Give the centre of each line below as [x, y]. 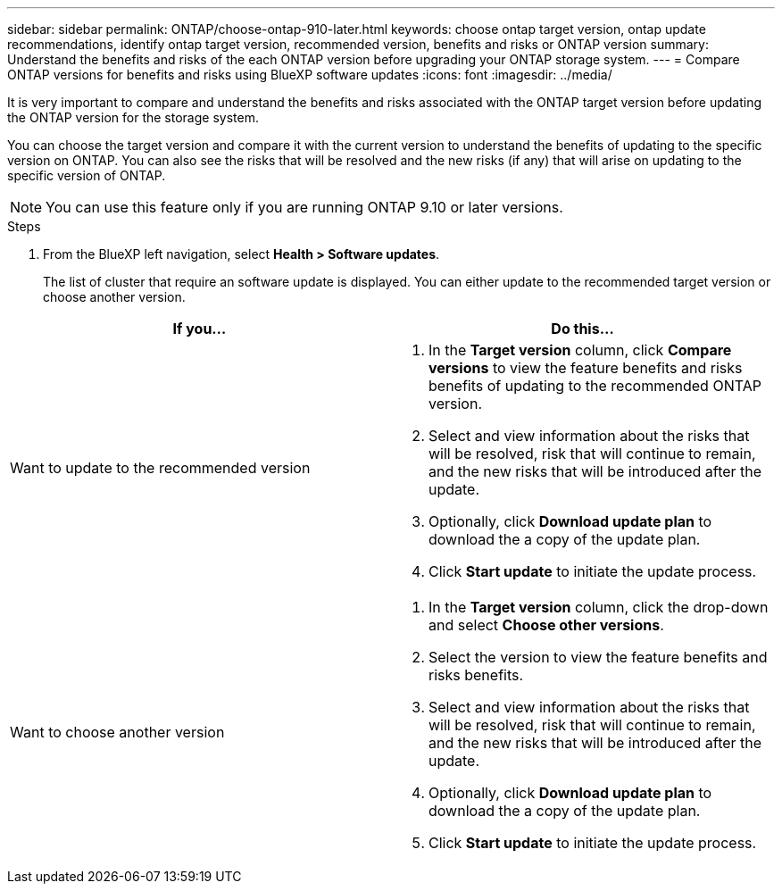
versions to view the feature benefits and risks [586, 368]
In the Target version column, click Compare [580, 350]
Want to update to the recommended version [160, 468]
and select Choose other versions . [546, 625]
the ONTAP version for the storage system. [133, 117]
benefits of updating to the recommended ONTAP [595, 386]
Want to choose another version [117, 732]
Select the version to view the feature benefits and [598, 657]
